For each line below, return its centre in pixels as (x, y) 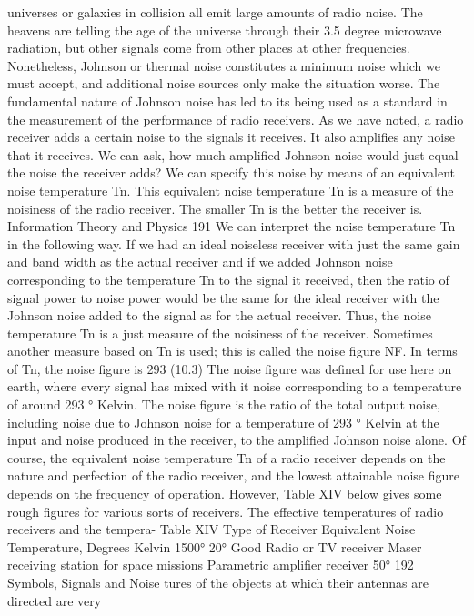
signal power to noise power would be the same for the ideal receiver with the (223, 297)
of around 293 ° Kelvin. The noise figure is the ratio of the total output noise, (224, 404)
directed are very (55, 600)
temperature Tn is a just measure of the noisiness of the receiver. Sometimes (220, 333)
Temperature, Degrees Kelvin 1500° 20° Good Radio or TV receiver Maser (215, 546)
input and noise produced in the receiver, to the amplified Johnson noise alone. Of (237, 440)
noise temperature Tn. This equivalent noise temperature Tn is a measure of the (231, 190)
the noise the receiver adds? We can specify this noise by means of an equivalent (232, 172)
